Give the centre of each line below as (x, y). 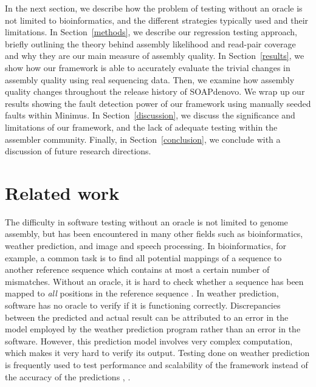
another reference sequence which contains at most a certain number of (137, 269)
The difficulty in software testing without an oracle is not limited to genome (146, 221)
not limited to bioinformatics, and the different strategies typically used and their (157, 20)
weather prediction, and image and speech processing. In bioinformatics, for (146, 246)
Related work (62, 192)
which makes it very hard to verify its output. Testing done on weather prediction (157, 353)
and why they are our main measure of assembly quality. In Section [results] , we (155, 56)
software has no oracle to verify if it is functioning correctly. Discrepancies (143, 305)
